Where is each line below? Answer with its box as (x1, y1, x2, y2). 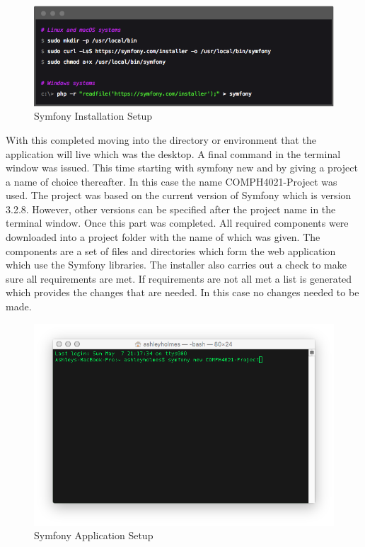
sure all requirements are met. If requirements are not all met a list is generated (6, 271, 352, 286)
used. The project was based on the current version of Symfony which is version (6, 188, 352, 203)
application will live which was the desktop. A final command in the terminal (6, 146, 341, 161)
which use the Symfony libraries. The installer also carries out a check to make (6, 257, 347, 272)
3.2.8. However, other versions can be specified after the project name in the (6, 201, 336, 216)
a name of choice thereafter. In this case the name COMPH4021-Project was (6, 174, 337, 188)
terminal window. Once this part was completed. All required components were (6, 215, 349, 230)
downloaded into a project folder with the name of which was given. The (6, 230, 320, 244)
